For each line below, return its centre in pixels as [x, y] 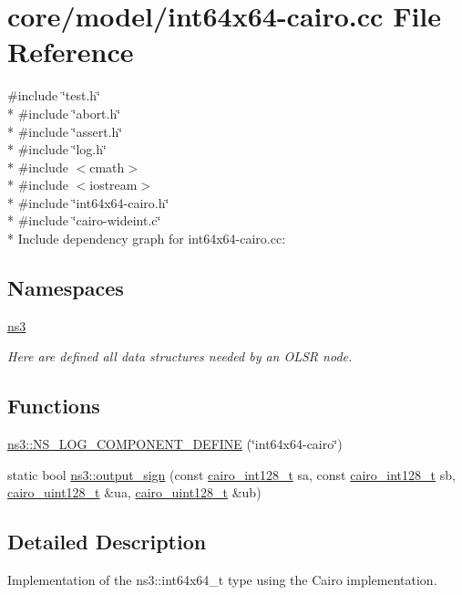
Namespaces [66, 288]
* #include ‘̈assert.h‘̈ [65, 131]
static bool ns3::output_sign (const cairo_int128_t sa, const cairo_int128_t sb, [231, 474]
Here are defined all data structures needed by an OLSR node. [180, 356]
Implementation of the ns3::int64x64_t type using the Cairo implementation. [222, 580]
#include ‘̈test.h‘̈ [54, 95]
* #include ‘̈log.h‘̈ [57, 149]
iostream [113, 185]
